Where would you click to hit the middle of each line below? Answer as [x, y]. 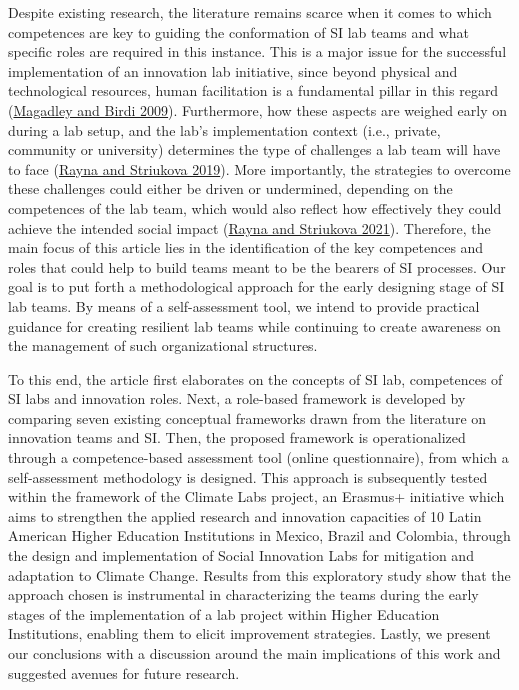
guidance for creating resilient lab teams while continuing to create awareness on [254, 325]
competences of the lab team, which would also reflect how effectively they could [255, 207]
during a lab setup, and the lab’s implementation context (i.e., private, [224, 129]
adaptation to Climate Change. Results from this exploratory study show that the [259, 574]
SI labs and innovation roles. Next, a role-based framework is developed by [237, 398]
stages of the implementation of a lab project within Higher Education [224, 613]
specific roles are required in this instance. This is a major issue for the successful [257, 51]
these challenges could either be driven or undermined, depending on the [230, 188]
